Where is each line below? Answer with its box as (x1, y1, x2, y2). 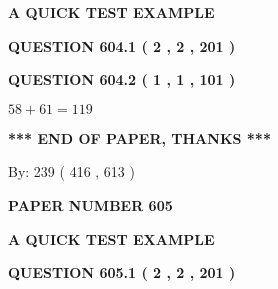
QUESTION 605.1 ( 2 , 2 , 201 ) (8, 262, 236, 283)
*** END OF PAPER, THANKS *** (8, 127, 271, 148)
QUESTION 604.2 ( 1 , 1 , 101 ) (8, 69, 236, 90)
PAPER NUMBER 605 (8, 194, 173, 215)
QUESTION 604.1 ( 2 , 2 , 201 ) (8, 35, 236, 56)
